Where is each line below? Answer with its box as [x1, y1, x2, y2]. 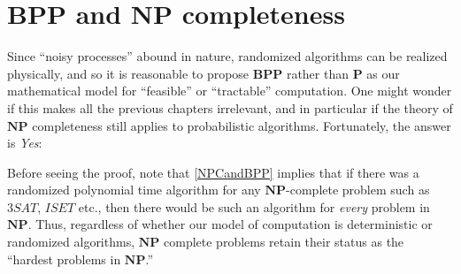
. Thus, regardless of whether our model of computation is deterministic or [27, 215, 433, 233]
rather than [286, 64, 349, 82]
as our [366, 64, 400, 82]
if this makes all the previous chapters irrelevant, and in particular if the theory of [7, 98, 453, 117]
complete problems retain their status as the [164, 232, 404, 251]
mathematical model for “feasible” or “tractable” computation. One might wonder [7, 81, 452, 100]
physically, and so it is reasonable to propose [7, 64, 250, 82]
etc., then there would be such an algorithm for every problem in [78, 197, 430, 216]
